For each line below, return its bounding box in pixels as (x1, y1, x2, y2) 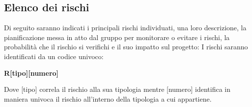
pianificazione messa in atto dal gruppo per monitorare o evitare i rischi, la (4, 32, 230, 42)
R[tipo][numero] (4, 67, 59, 78)
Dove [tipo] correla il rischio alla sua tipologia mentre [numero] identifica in (4, 84, 231, 94)
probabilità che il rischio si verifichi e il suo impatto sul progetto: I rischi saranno (4, 42, 248, 52)
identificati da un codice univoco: (4, 51, 104, 61)
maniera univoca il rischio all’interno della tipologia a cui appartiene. (4, 93, 212, 104)
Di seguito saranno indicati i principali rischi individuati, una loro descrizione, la (4, 22, 247, 33)
